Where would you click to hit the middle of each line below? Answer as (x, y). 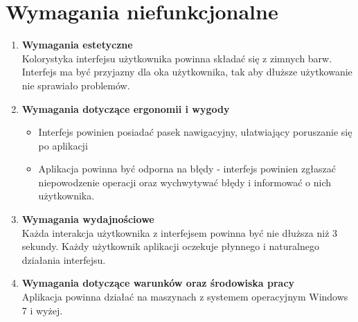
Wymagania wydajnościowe (88, 219)
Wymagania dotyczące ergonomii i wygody (126, 108)
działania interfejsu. (64, 259)
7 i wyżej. (42, 310)
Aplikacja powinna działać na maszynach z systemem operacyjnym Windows (185, 297)
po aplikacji (63, 145)
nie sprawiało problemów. (76, 85)
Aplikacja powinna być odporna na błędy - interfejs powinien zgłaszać (187, 169)
